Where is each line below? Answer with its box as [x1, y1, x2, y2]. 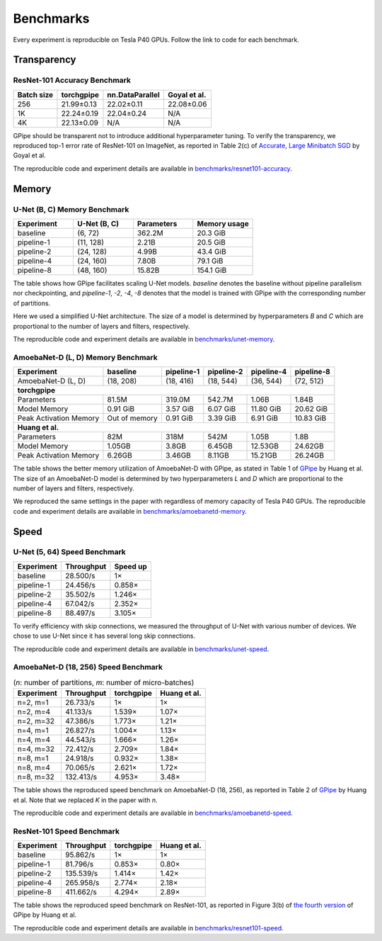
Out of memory [107, 413, 158, 423]
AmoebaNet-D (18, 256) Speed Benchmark [13, 663, 163, 672]
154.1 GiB [197, 266, 227, 276]
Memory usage [197, 219, 249, 229]
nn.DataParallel [107, 89, 161, 99]
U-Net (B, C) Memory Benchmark [13, 204, 129, 214]
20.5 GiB [197, 237, 226, 247]
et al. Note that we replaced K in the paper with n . [13, 796, 158, 804]
